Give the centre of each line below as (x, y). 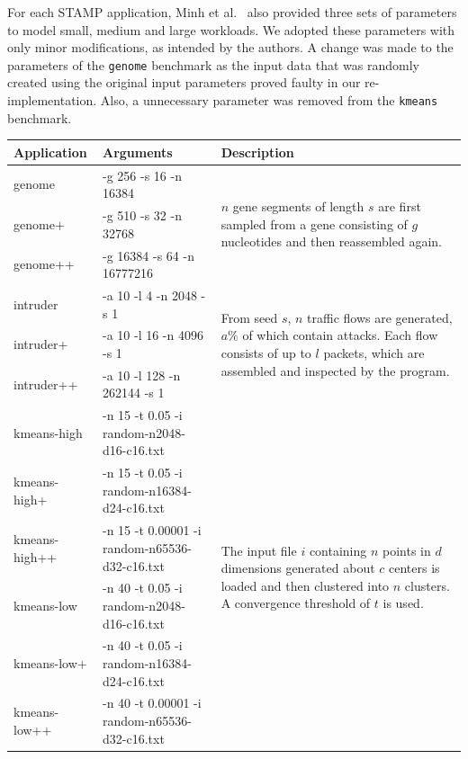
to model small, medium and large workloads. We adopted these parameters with (231, 29)
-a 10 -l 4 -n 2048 (149, 295)
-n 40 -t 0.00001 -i (152, 703)
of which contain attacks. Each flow (340, 335)
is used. (403, 603)
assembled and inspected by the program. (335, 370)
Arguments (137, 152)
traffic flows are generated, (380, 317)
